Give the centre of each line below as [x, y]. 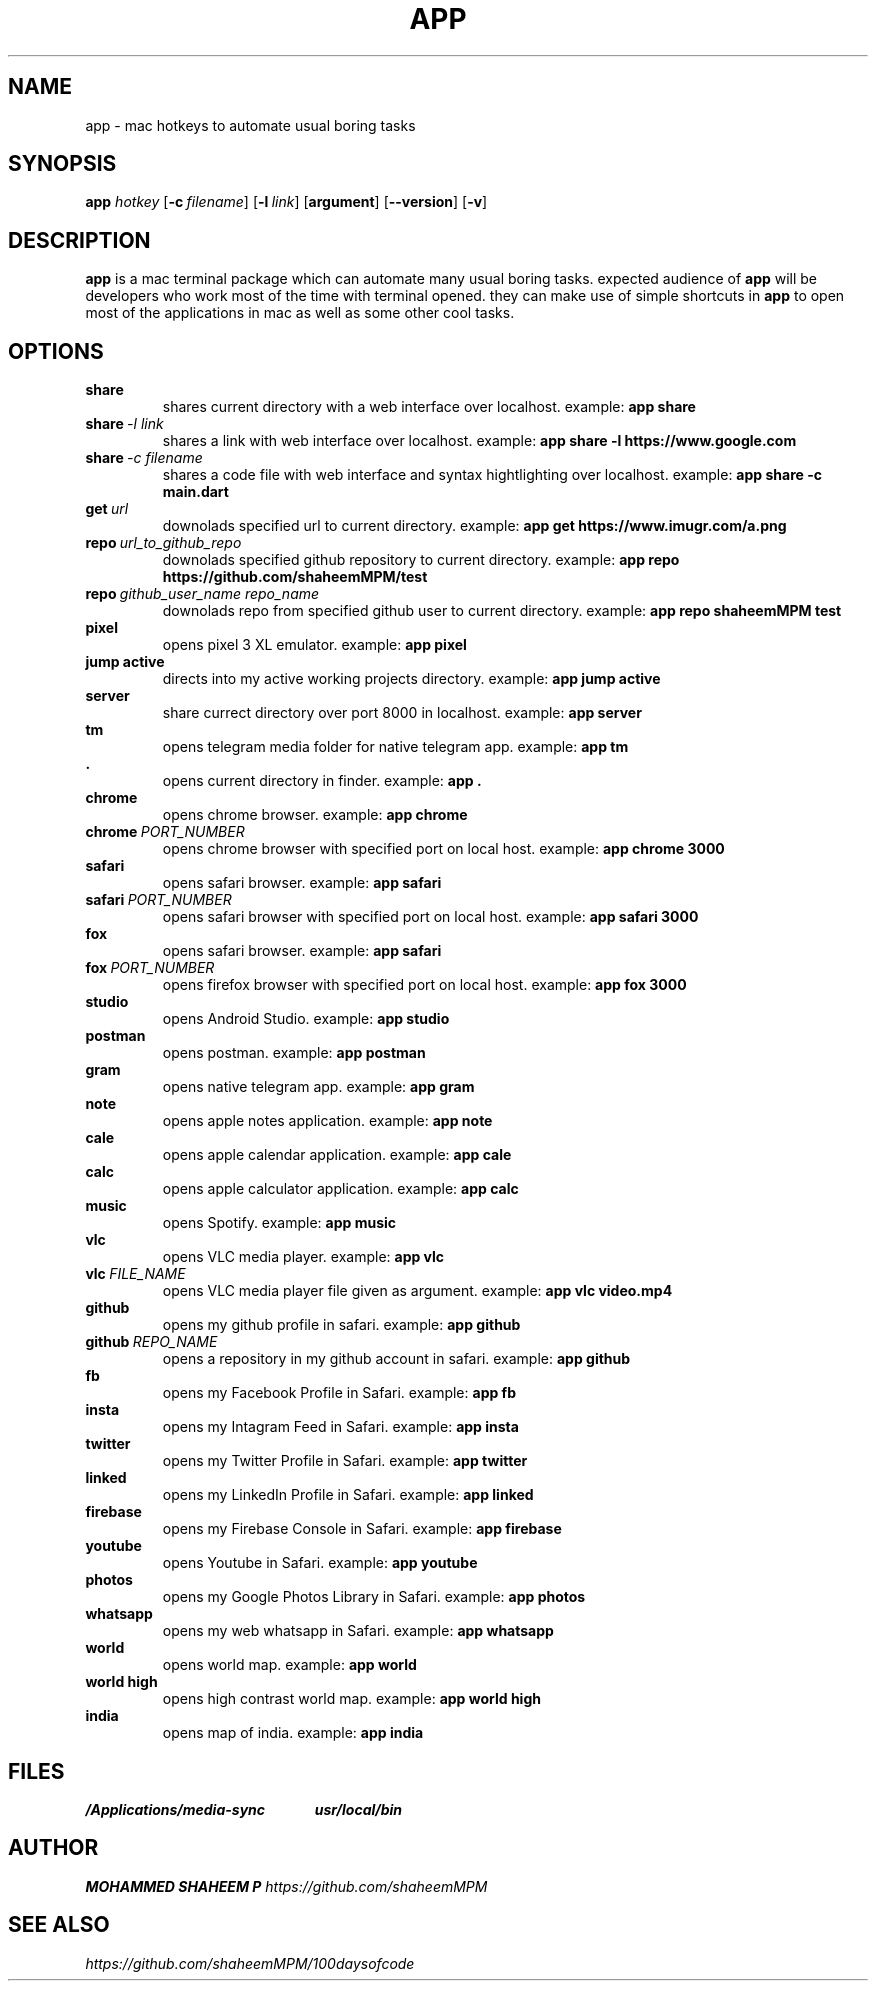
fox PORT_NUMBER [150, 968]
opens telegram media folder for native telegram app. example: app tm [395, 747]
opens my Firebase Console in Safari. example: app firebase [362, 1529]
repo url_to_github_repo [163, 543]
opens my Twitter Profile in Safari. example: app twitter [345, 1461]
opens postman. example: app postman [294, 1053]
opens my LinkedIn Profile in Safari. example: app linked [348, 1495]
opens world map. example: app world [289, 1665]
